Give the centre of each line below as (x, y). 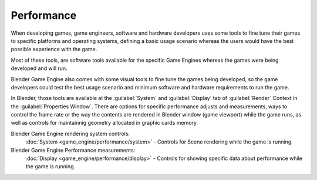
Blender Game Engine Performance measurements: (73, 150)
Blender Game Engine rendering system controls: (70, 134)
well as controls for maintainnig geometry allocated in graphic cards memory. (104, 123)
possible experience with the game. (54, 49)
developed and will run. (39, 68)
